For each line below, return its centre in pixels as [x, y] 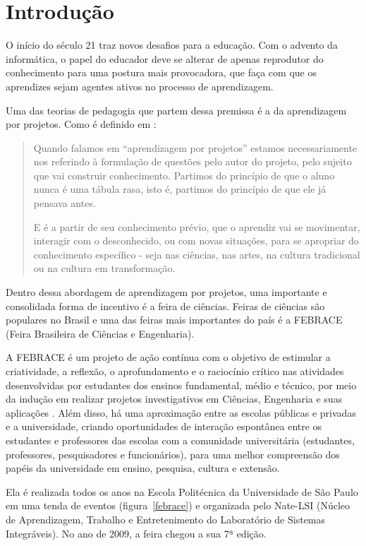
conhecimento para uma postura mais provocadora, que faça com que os [161, 72]
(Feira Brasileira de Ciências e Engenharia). [100, 333]
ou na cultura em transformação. [104, 268]
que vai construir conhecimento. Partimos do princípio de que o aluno [184, 175]
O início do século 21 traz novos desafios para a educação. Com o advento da [172, 45]
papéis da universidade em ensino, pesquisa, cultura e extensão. [143, 468]
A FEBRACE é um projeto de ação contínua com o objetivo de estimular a [168, 357]
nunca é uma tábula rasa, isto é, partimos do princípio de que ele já [180, 189]
